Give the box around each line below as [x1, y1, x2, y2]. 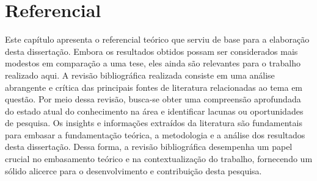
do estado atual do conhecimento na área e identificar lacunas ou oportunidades [5, 104, 304, 117]
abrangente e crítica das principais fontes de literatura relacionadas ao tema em [5, 80, 303, 93]
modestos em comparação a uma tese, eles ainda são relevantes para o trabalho [5, 57, 301, 69]
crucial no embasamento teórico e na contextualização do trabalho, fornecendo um [5, 152, 313, 165]
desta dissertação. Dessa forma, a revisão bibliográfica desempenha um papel [5, 140, 293, 153]
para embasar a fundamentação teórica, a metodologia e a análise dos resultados [5, 128, 305, 141]
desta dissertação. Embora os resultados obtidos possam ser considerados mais [5, 44, 298, 57]
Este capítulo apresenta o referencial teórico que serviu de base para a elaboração [5, 33, 310, 46]
